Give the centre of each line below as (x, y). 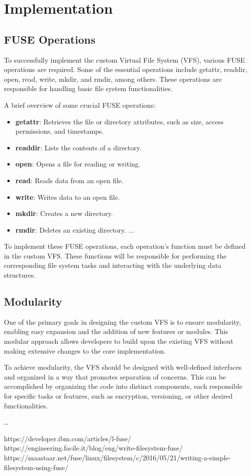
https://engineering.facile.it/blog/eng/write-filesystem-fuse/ (93, 448)
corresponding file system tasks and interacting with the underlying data (113, 265)
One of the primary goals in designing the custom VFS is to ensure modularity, (123, 321)
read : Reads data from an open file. (69, 180)
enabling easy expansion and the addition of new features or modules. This (116, 331)
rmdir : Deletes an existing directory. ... (75, 229)
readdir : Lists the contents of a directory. (78, 147)
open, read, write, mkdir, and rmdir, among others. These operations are (113, 79)
